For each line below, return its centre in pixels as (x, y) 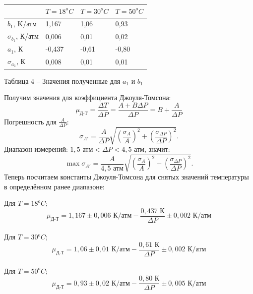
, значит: (157, 149)
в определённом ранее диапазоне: (54, 186)
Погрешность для (30, 121)
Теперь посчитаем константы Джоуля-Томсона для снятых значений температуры (126, 176)
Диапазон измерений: (36, 149)
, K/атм (25, 24)
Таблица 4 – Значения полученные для (62, 81)
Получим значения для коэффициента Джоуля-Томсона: (88, 97)
